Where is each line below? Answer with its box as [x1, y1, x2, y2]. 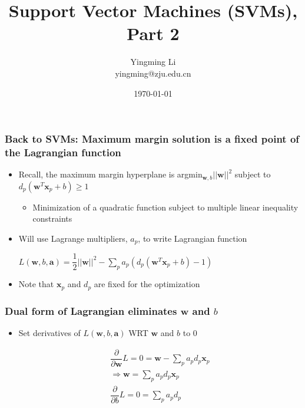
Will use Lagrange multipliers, [18, 232, 128, 244]
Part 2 [127, 21, 180, 45]
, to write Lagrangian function [138, 232, 247, 244]
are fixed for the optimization [94, 278, 200, 290]
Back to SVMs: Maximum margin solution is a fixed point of [5, 131, 300, 146]
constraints [32, 212, 72, 225]
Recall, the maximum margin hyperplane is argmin [18, 168, 203, 180]
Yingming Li [130, 55, 176, 68]
